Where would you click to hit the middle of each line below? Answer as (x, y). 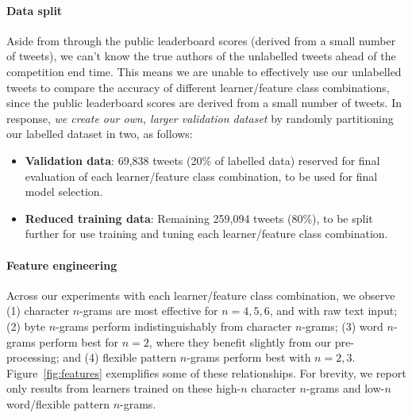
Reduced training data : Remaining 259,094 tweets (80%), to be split (199, 218)
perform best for (79, 341)
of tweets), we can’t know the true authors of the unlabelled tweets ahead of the (201, 56)
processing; (33, 357)
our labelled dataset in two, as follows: (100, 134)
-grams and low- (345, 388)
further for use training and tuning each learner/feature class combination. (206, 234)
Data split (35, 10)
